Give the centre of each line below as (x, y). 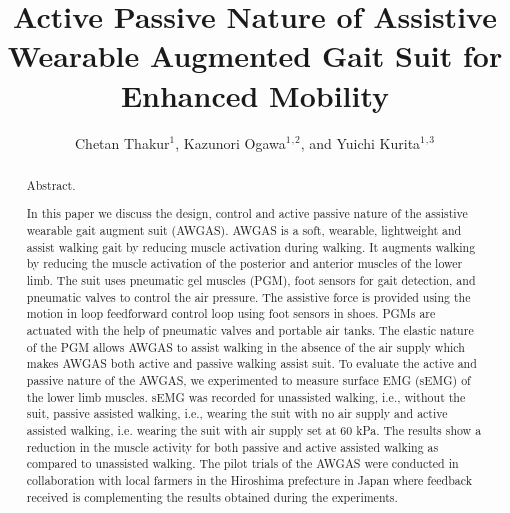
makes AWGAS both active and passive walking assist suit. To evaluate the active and (251, 363)
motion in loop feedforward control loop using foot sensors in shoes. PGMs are (231, 313)
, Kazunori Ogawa (230, 142)
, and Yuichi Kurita (360, 142)
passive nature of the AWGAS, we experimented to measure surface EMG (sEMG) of (248, 380)
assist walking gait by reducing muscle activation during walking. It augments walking (251, 246)
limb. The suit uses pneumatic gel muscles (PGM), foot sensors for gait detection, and (251, 280)
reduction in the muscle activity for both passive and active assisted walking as (232, 446)
